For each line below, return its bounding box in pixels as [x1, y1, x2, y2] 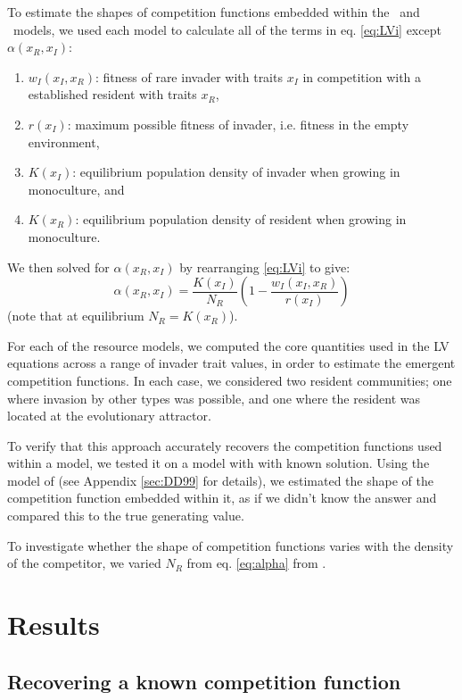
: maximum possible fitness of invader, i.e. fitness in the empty [67, 114, 409, 133]
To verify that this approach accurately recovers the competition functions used [7, 436, 442, 454]
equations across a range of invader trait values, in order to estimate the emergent [7, 354, 456, 372]
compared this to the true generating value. [7, 506, 244, 525]
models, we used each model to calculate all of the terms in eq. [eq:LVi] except [12, 20, 441, 38]
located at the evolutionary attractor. [7, 406, 211, 425]
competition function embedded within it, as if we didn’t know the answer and [7, 488, 437, 507]
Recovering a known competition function [7, 667, 401, 695]
